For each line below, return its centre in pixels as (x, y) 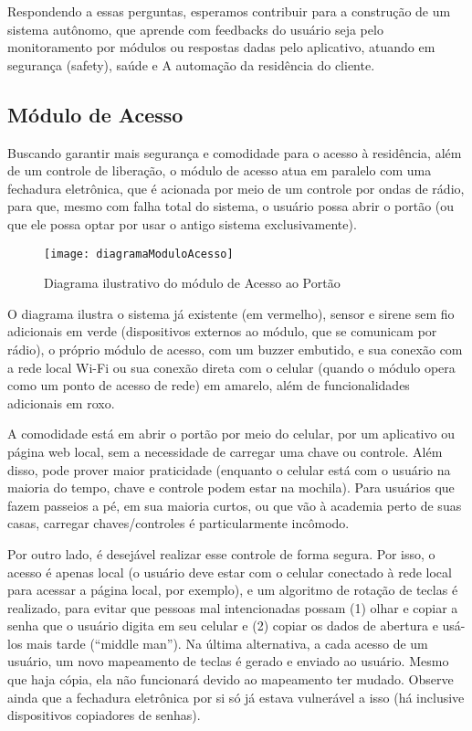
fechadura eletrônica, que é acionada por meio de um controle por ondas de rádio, (236, 188)
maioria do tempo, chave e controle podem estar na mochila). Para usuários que (231, 487)
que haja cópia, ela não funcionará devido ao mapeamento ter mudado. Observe (231, 679)
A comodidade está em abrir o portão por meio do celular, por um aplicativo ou (231, 434)
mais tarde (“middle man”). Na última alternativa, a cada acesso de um (227, 643)
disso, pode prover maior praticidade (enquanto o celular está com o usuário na (229, 469)
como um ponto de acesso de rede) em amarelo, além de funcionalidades (209, 385)
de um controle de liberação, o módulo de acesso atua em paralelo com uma (220, 170)
